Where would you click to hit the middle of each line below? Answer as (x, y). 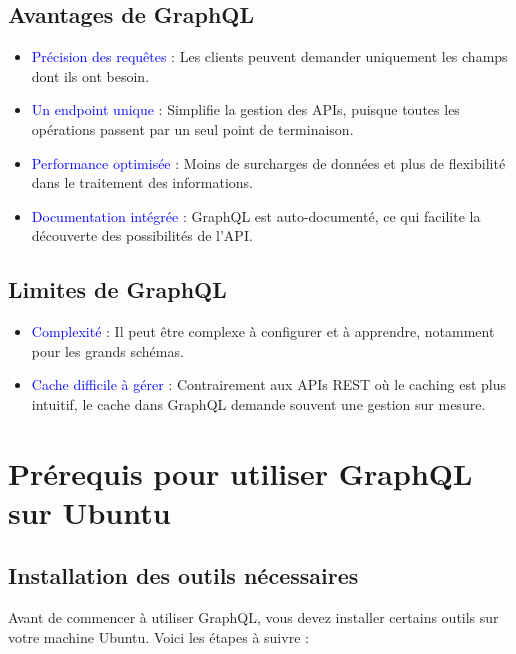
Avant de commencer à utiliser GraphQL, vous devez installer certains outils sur (253, 617)
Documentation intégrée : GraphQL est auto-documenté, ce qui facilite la (256, 215)
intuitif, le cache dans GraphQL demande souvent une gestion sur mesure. (258, 403)
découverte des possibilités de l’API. (142, 235)
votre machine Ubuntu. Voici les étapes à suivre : (158, 636)
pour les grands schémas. (107, 350)
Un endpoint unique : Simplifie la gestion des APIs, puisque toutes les (245, 109)
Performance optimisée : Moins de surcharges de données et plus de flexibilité (268, 162)
